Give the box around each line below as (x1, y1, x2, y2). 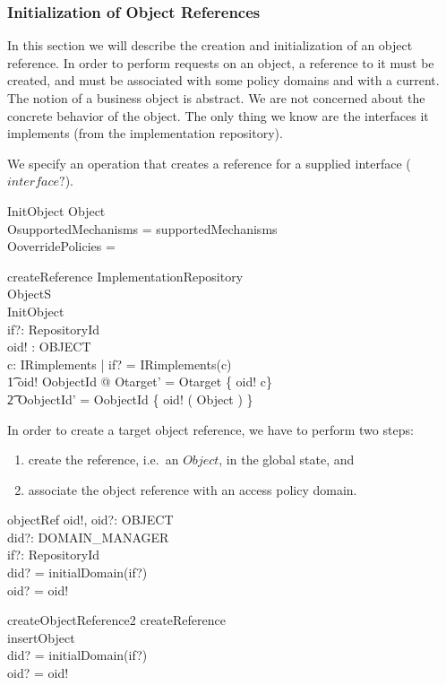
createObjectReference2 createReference (7, 611, 226, 629)
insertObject (7, 628, 75, 646)
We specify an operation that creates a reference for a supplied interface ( (7, 153, 411, 172)
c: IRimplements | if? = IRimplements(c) (7, 354, 232, 373)
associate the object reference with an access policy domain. (28, 480, 357, 499)
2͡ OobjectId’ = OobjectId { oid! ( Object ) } (7, 389, 253, 408)
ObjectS (7, 284, 52, 303)
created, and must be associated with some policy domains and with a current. (7, 71, 440, 90)
